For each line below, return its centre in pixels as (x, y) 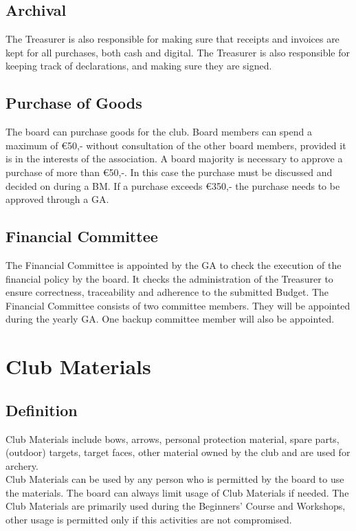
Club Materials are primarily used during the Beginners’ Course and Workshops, (176, 506)
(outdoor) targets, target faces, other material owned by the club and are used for (178, 452)
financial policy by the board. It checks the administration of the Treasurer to (169, 278)
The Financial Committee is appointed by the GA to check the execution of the (174, 264)
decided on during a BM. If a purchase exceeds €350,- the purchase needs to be (173, 185)
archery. (22, 465)
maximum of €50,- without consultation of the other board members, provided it (176, 145)
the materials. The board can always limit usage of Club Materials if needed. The (177, 492)
